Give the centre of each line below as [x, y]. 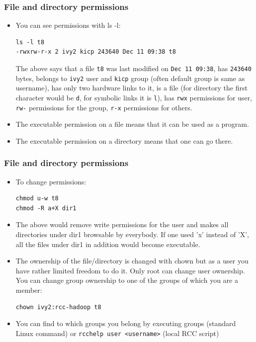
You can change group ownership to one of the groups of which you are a [127, 280]
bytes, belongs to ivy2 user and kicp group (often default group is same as [130, 78]
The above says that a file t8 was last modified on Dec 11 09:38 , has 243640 [133, 68]
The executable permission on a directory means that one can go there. [124, 140]
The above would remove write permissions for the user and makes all [122, 224]
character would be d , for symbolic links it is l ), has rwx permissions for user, [134, 97]
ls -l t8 [30, 42]
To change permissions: [51, 181]
